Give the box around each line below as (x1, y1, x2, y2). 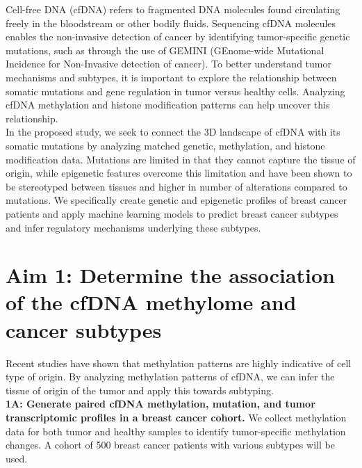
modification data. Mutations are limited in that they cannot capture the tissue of (6, 152, 356, 166)
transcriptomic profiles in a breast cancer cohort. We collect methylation (6, 410, 347, 424)
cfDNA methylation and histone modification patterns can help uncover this (6, 97, 330, 112)
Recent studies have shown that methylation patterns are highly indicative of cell (6, 355, 352, 370)
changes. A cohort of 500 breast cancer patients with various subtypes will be (6, 437, 335, 452)
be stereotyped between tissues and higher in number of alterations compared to (6, 179, 347, 193)
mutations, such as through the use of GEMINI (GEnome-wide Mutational (6, 42, 324, 57)
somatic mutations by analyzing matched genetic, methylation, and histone (6, 138, 325, 152)
